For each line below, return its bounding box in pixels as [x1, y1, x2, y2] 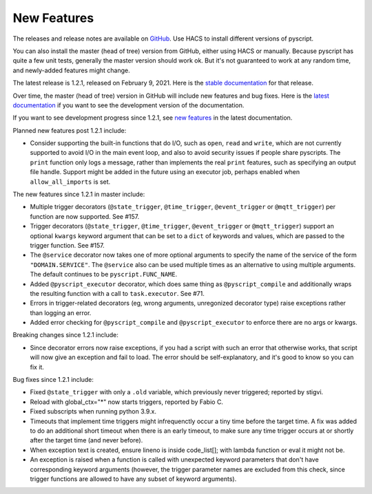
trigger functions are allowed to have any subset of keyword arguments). [30, 475, 237, 483]
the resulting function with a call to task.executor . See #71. [30, 289, 205, 297]
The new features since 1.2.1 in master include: [12, 190, 145, 199]
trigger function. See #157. [30, 241, 105, 249]
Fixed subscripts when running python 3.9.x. [30, 407, 156, 416]
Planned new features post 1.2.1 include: [12, 126, 127, 134]
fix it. [30, 363, 45, 371]
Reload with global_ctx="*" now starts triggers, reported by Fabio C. [30, 398, 224, 406]
